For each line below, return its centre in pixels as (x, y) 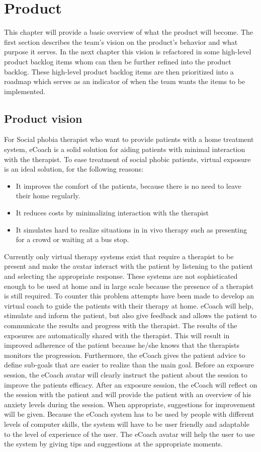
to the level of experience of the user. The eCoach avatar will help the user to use (129, 434)
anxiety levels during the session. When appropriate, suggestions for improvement (130, 404)
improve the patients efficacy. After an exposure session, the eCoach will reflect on (131, 384)
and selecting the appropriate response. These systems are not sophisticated (121, 276)
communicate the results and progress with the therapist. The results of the (121, 325)
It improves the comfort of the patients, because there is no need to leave (128, 185)
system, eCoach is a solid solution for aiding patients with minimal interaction (125, 149)
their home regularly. (48, 196)
